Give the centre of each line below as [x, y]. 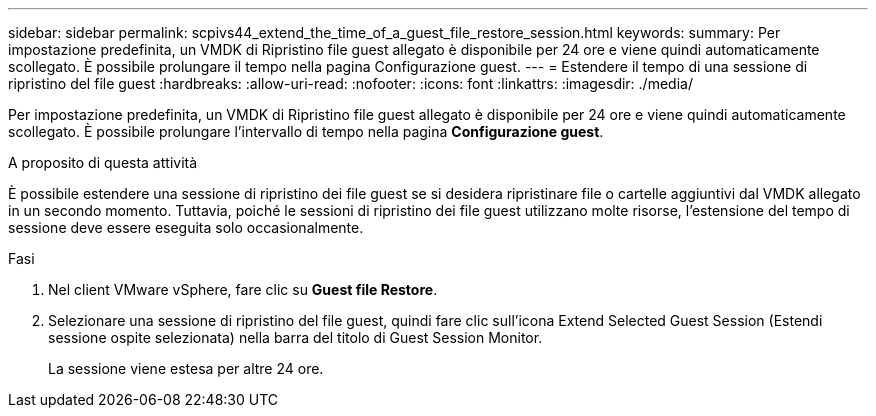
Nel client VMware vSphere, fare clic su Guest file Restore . [243, 289]
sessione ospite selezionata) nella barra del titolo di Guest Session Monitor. [295, 337]
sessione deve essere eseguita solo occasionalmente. [186, 227]
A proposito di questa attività [103, 162]
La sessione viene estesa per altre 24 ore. [186, 368]
